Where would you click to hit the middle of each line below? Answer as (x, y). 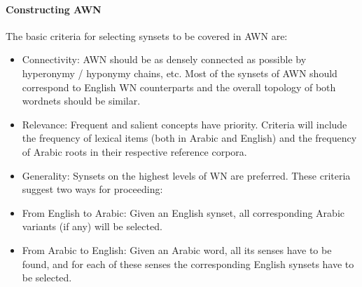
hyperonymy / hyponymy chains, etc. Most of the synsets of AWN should (180, 73)
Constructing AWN (54, 9)
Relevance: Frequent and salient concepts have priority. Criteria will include (185, 124)
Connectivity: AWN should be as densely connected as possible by (164, 59)
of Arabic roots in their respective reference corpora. (134, 151)
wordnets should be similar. (81, 101)
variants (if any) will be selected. (92, 226)
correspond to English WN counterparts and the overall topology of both (179, 87)
